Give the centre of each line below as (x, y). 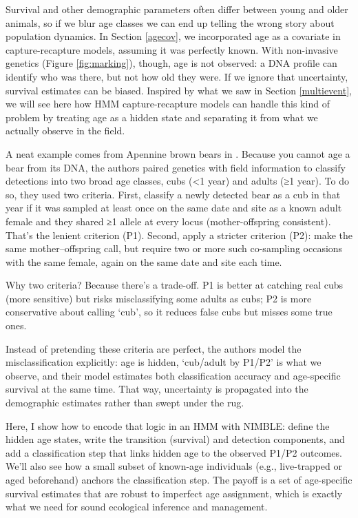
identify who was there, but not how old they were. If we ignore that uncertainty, (177, 76)
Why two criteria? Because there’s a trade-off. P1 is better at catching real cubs (175, 285)
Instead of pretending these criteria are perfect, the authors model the (154, 348)
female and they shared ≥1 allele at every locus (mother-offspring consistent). (168, 221)
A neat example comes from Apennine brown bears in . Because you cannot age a (178, 153)
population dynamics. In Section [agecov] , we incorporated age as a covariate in (173, 36)
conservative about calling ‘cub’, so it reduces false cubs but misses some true (169, 312)
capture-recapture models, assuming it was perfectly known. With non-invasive (172, 49)
